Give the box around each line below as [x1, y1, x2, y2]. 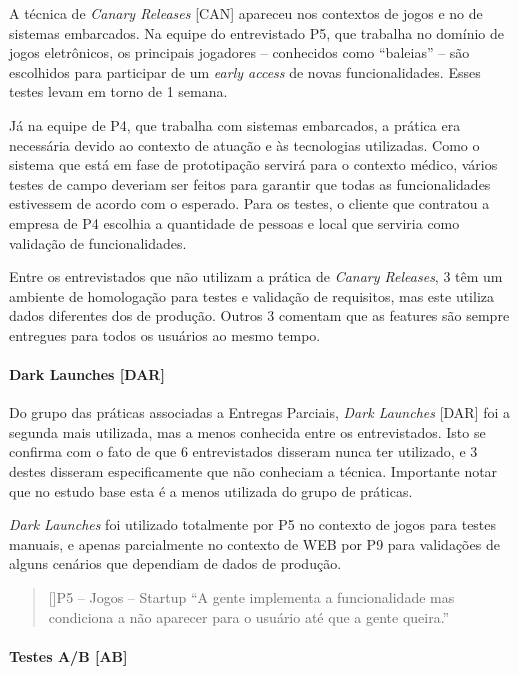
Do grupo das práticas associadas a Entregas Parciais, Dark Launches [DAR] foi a [9, 402, 511, 423]
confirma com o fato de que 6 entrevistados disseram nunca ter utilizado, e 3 [9, 441, 478, 462]
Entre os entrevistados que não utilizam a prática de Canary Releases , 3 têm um [9, 266, 503, 287]
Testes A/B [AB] [9, 645, 128, 666]
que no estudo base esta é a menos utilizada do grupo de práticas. [9, 480, 413, 501]
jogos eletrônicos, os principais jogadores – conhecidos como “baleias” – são [9, 42, 470, 63]
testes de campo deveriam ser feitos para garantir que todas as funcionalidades [9, 173, 491, 194]
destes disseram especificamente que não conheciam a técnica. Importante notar [9, 461, 498, 482]
